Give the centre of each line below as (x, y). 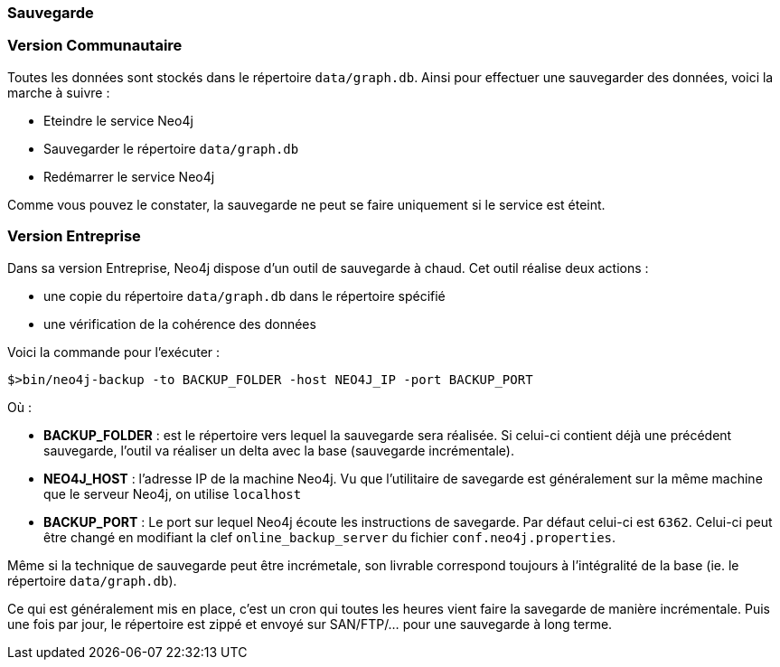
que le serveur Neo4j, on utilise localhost (173, 493)
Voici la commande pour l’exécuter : (114, 352)
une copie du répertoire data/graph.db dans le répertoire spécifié (244, 296)
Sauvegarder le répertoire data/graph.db (171, 148)
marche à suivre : (59, 92)
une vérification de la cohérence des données (180, 324)
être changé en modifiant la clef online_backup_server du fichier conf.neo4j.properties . (330, 537)
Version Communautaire (95, 46)
